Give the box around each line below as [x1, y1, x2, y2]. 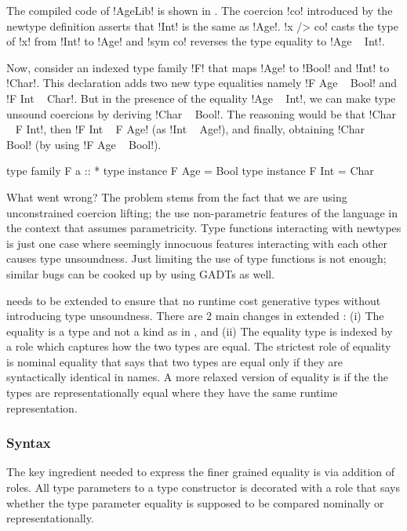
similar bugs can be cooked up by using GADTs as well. [6, 265, 275, 282]
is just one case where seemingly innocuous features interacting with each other [6, 235, 387, 251]
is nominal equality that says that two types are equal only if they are [6, 353, 343, 369]
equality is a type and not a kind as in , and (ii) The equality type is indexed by [6, 322, 393, 339]
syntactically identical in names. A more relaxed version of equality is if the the [6, 369, 388, 385]
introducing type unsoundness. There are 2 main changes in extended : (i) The [6, 307, 384, 324]
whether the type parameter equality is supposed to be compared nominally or [6, 494, 384, 511]
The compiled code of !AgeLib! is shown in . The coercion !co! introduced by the [6, 2, 393, 18]
